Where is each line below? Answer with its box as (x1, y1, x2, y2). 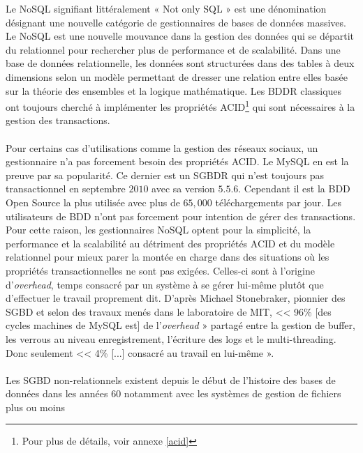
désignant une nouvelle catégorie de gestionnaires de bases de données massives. (6, 15, 346, 29)
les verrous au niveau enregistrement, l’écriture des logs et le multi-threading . (6, 331, 336, 346)
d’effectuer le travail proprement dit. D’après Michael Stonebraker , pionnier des (6, 291, 346, 305)
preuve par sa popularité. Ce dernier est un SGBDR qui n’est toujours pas (6, 167, 324, 182)
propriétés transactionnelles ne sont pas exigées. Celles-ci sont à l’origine (6, 263, 315, 277)
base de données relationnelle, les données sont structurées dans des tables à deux (6, 56, 355, 70)
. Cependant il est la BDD (238, 181, 350, 196)
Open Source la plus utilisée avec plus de (6, 194, 180, 209)
